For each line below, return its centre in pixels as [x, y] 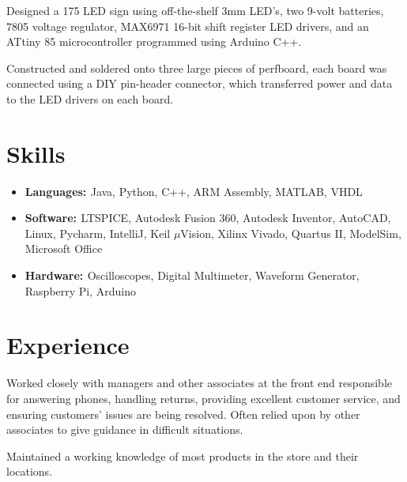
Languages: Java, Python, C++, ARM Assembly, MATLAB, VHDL [194, 191]
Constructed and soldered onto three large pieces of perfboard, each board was [197, 68]
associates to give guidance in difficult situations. [125, 429]
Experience [68, 345]
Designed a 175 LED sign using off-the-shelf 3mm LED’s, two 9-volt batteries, [195, 10]
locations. [30, 471]
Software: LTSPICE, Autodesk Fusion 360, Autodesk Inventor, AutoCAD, [208, 218]
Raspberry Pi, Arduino [81, 290]
